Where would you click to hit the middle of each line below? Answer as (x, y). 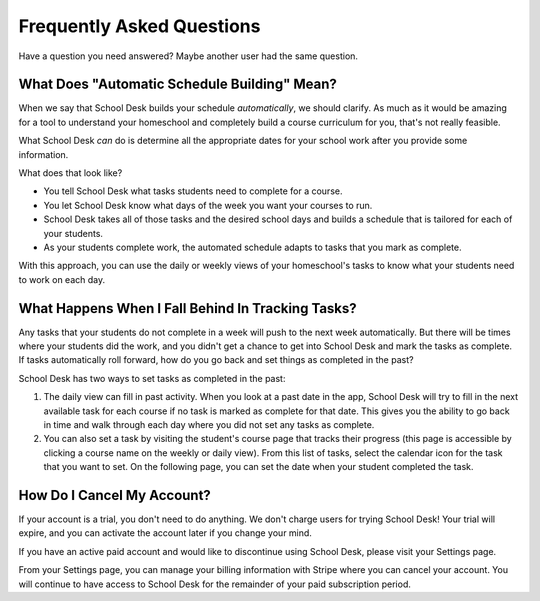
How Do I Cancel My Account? (115, 495)
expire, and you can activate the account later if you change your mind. (165, 533)
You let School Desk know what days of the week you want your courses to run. (208, 205)
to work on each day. (61, 279)
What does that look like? (70, 173)
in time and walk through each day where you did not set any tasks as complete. (209, 424)
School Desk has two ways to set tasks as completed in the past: (152, 378)
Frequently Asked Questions (139, 26)
